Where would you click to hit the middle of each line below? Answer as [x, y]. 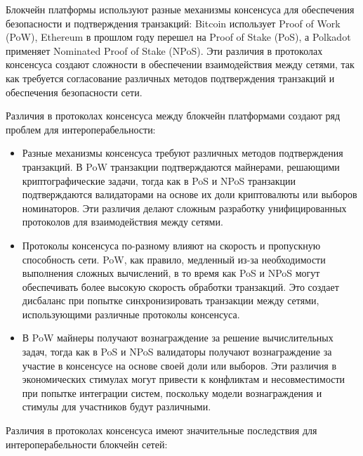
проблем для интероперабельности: [81, 129]
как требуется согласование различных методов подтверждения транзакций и [170, 78]
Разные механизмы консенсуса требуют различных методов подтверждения [183, 153]
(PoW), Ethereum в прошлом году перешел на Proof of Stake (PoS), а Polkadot [178, 37]
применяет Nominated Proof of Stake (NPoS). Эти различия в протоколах [164, 50]
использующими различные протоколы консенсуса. [131, 314]
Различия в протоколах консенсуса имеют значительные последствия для [161, 430]
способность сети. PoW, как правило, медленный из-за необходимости [174, 259]
